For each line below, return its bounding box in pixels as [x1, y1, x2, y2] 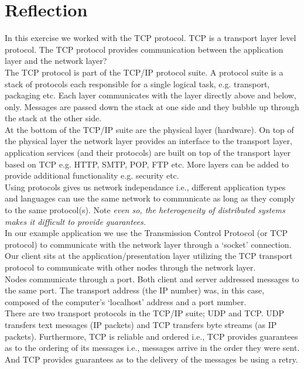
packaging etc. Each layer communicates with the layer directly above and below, [5, 89, 296, 101]
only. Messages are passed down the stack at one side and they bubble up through [5, 100, 299, 112]
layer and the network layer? [5, 54, 107, 67]
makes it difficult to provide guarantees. [5, 215, 146, 227]
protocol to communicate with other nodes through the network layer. [5, 261, 256, 273]
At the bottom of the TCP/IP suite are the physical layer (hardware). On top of [5, 123, 294, 135]
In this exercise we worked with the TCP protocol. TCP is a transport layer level [5, 32, 296, 44]
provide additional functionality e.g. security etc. [5, 169, 179, 182]
